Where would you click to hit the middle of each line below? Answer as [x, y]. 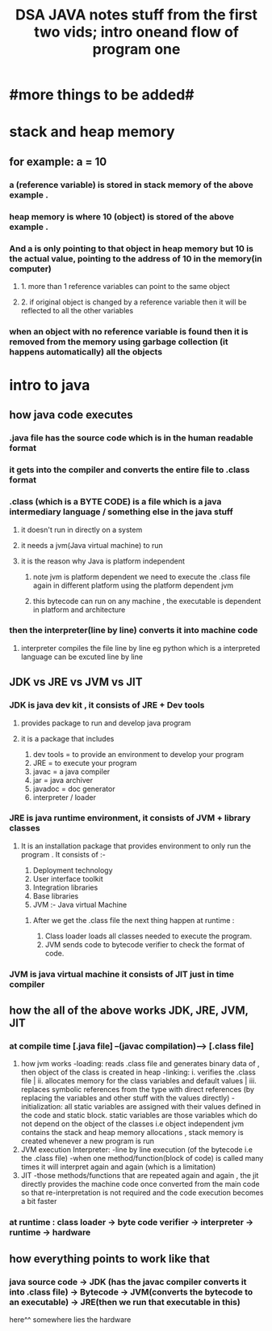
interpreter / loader [64, 797]
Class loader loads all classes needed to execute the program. [149, 936]
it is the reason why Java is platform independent [103, 561]
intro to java [50, 385]
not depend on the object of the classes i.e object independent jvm [132, 1124]
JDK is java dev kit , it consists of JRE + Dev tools [107, 705]
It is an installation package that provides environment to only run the [136, 846]
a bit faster [39, 1201]
